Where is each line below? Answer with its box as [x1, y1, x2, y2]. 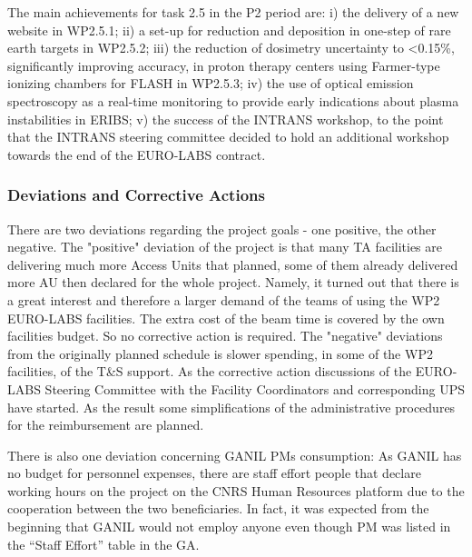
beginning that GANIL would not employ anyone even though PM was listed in [7, 517, 451, 536]
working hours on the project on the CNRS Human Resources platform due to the [7, 481, 465, 500]
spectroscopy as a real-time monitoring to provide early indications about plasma [7, 91, 459, 110]
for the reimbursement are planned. [7, 415, 204, 434]
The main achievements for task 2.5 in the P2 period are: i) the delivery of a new [7, 3, 459, 21]
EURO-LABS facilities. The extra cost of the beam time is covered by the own [7, 308, 445, 327]
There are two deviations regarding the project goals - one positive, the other [7, 219, 437, 238]
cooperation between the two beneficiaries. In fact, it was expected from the [7, 499, 429, 518]
